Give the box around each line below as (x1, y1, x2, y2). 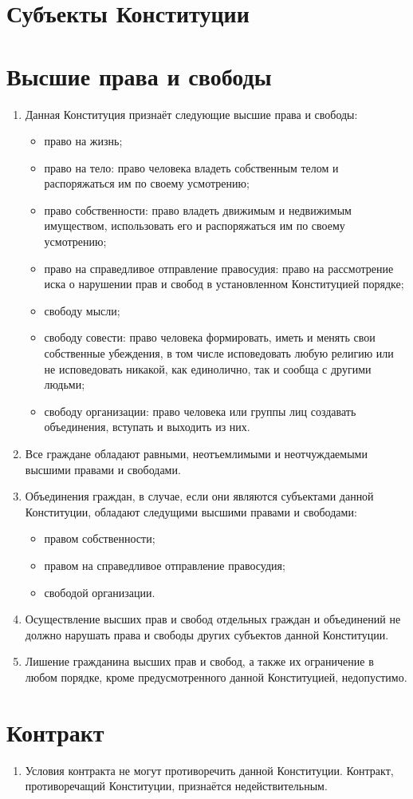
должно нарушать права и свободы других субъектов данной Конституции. (25, 626, 389, 643)
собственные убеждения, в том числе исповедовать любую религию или (44, 345, 394, 362)
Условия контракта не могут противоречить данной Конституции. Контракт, (25, 761, 394, 778)
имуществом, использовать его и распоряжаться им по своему (44, 217, 345, 234)
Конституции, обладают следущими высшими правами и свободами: (25, 503, 357, 520)
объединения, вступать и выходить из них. (44, 418, 250, 435)
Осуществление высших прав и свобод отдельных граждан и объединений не (25, 611, 401, 627)
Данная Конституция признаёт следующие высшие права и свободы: (25, 105, 358, 122)
